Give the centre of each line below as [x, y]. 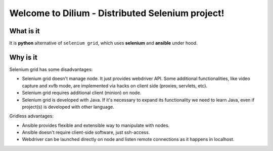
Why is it [23, 57]
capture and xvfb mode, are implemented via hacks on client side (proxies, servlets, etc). [115, 86]
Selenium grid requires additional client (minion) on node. [82, 93]
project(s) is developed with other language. [68, 107]
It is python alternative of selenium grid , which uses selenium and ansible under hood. [103, 43]
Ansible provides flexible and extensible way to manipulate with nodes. [96, 125]
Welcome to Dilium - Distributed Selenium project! [117, 13]
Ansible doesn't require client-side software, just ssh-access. [86, 132]
